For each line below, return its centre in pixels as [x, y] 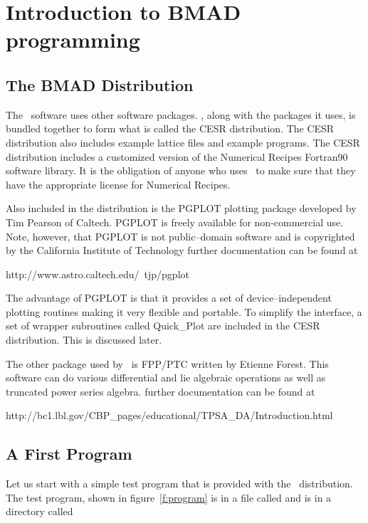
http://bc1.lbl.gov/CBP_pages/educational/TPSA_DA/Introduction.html [169, 415]
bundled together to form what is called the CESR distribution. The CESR [170, 128]
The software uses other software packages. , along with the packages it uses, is [181, 114]
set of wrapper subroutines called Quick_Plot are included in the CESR [163, 326]
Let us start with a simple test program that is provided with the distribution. [179, 484]
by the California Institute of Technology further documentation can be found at [182, 250]
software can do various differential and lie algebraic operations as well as [166, 377]
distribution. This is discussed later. [84, 340]
